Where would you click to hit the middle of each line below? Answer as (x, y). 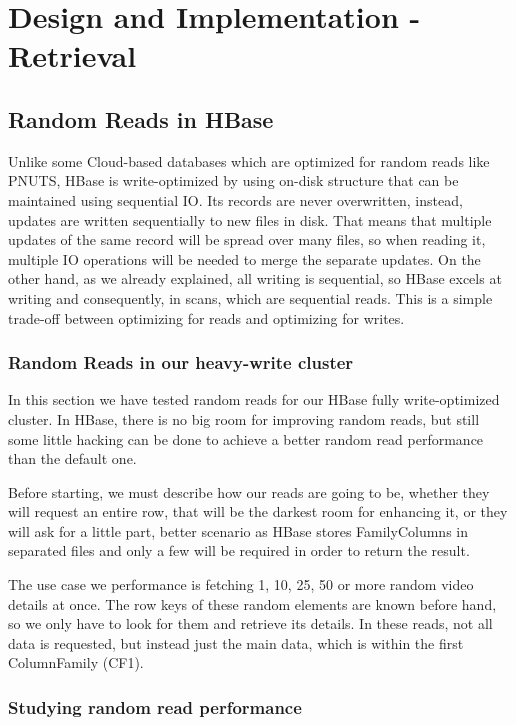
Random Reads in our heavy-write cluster (181, 362)
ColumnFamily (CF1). (76, 662)
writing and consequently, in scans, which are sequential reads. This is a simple (250, 297)
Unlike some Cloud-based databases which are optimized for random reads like (249, 160)
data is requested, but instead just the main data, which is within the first (236, 642)
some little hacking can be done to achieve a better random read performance (246, 438)
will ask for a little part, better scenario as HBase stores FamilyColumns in (238, 530)
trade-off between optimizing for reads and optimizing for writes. (206, 317)
